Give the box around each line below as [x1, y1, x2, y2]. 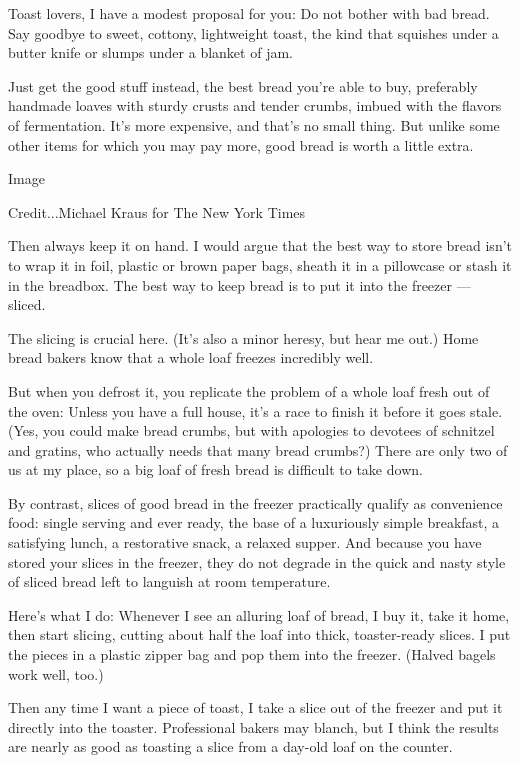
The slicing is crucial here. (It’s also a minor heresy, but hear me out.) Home [8, 327, 479, 348]
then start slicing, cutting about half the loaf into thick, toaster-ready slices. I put [8, 624, 511, 645]
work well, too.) [8, 663, 104, 684]
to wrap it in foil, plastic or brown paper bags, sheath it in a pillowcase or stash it [8, 254, 512, 275]
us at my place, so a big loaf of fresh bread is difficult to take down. [8, 459, 423, 480]
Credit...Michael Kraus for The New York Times [8, 201, 306, 222]
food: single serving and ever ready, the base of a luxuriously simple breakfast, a [8, 512, 500, 533]
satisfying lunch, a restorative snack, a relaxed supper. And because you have [8, 532, 482, 553]
